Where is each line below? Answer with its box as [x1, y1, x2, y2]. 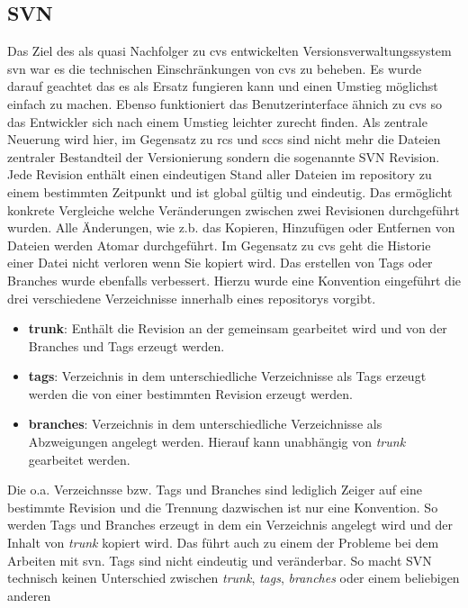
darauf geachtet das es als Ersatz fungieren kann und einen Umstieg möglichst [7, 77, 438, 95]
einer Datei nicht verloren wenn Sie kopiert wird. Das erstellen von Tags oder [7, 253, 433, 272]
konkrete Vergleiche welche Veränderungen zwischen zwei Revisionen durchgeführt [7, 200, 460, 219]
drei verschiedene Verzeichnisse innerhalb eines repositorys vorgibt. [7, 288, 376, 307]
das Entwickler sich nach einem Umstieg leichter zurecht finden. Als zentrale [7, 112, 427, 131]
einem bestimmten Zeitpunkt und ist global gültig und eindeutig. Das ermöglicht [7, 182, 453, 201]
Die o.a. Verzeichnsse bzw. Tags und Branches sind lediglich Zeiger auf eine [7, 480, 422, 499]
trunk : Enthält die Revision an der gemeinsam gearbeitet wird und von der [28, 319, 447, 338]
